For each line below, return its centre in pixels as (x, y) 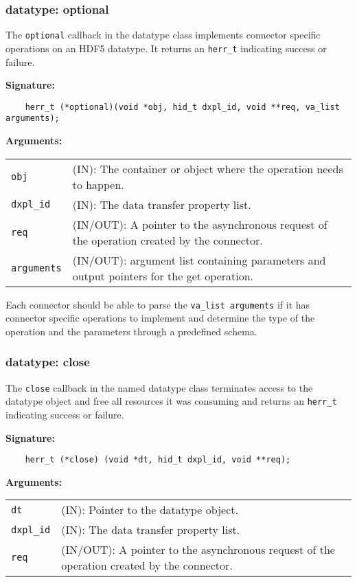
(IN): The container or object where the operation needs (208, 168)
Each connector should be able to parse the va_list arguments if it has (158, 304)
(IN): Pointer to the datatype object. (150, 510)
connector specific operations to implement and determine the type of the (160, 318)
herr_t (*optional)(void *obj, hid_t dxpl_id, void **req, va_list (182, 107)
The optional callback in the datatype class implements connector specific (163, 35)
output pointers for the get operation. (163, 276)
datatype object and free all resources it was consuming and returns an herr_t (171, 401)
